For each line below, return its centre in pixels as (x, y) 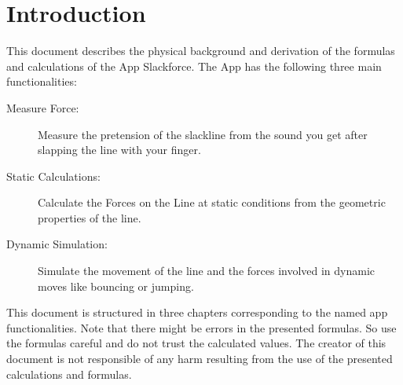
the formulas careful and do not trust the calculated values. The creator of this (196, 343)
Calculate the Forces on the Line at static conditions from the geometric (212, 202)
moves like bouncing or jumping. (116, 286)
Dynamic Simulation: (57, 244)
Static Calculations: (53, 176)
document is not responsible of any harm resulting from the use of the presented (200, 359)
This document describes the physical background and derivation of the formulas (201, 51)
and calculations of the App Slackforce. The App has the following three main (194, 66)
